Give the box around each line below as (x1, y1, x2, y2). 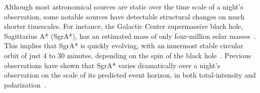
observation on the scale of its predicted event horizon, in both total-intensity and (4, 70, 256, 80)
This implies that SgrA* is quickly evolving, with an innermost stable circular (4, 40, 243, 51)
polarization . (4, 79, 46, 90)
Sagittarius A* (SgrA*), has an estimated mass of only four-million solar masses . (4, 30, 256, 41)
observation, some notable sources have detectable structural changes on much (4, 11, 245, 21)
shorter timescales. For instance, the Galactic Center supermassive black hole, (4, 21, 243, 31)
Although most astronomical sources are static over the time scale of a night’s (4, 1, 243, 11)
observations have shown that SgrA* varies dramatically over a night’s (4, 60, 220, 70)
